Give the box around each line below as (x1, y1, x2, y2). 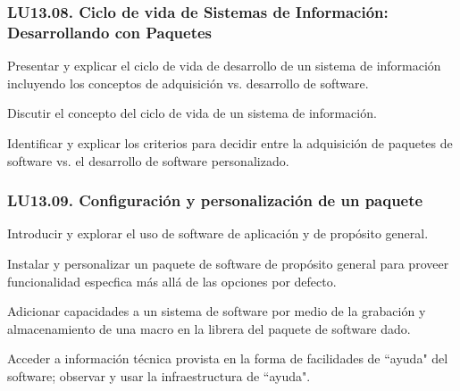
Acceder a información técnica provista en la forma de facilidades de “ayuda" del (7, 349, 448, 368)
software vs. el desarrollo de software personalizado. (7, 151, 289, 170)
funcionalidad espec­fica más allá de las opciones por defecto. (7, 271, 337, 290)
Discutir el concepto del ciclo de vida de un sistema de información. (7, 104, 377, 122)
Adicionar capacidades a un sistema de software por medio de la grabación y (7, 302, 426, 320)
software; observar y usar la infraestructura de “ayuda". (7, 366, 311, 385)
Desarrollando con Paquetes (7, 21, 213, 43)
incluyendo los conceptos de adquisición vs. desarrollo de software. (7, 73, 369, 92)
